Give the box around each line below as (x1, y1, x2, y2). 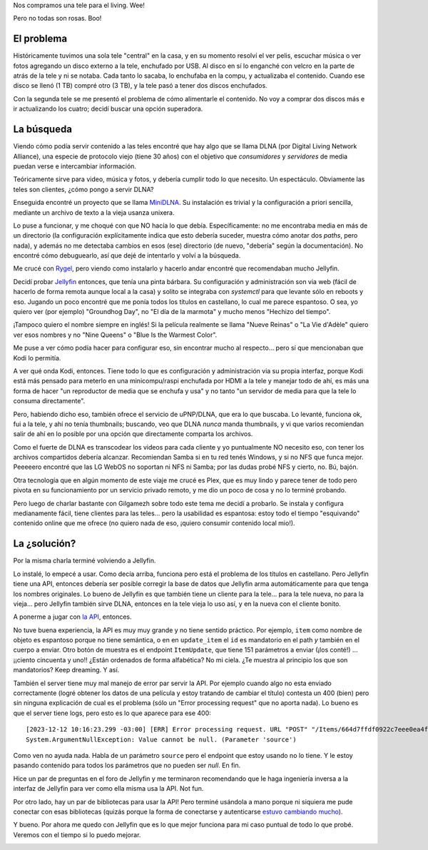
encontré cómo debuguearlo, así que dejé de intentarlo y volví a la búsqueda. (13, 251, 241, 260)
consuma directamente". (13, 397, 86, 405)
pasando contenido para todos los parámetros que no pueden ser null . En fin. (13, 761, 241, 770)
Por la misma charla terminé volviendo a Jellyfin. (13, 557, 156, 565)
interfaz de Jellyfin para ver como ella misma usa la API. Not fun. (13, 784, 204, 793)
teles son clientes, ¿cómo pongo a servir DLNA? (13, 185, 154, 193)
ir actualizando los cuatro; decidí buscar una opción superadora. (13, 104, 203, 113)
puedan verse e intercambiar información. (13, 161, 137, 171)
